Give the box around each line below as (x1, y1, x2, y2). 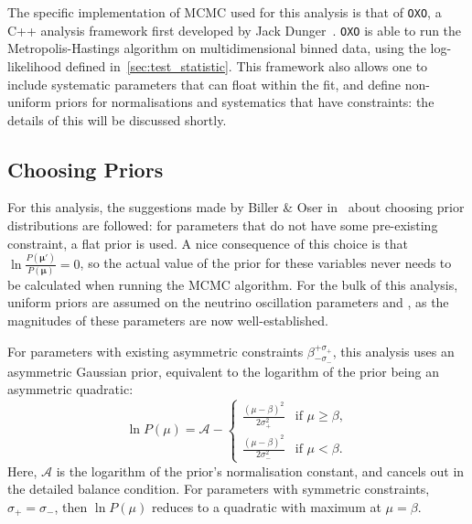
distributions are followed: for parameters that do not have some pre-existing (7, 216, 438, 235)
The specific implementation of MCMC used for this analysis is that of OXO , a (7, 3, 442, 21)
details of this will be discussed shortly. (7, 110, 227, 129)
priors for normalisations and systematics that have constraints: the (55, 92, 434, 112)
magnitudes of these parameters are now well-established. (7, 311, 328, 330)
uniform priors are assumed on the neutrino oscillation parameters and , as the (7, 293, 449, 312)
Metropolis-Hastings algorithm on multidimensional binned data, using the (7, 38, 426, 58)
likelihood (7, 56, 62, 75)
